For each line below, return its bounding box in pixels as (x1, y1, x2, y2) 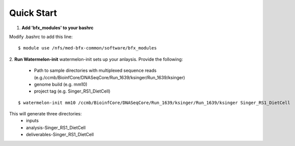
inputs (26, 118, 39, 124)
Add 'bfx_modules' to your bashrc (21, 25, 94, 31)
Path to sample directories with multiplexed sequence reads (34, 67, 156, 74)
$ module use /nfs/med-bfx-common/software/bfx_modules (18, 45, 157, 51)
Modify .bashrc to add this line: (9, 34, 73, 40)
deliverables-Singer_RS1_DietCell (26, 132, 94, 138)
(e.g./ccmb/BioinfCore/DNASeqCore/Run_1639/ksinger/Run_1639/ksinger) (34, 74, 185, 80)
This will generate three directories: (9, 111, 82, 117)
